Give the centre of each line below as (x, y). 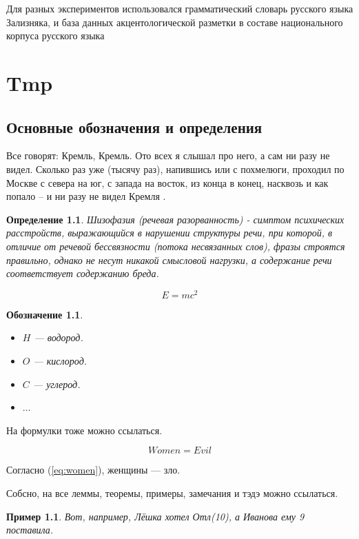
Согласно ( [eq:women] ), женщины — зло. (93, 470)
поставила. (30, 530)
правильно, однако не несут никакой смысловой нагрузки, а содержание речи (169, 260)
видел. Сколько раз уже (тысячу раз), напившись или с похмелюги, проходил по (175, 169)
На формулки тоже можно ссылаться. (84, 430)
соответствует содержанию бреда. (83, 273)
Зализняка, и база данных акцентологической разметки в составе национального (175, 22)
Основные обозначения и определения (134, 126)
